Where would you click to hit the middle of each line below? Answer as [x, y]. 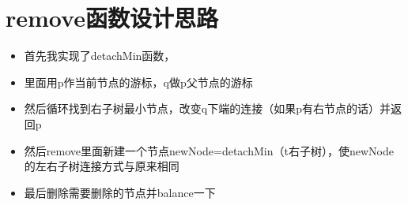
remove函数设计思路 [112, 18]
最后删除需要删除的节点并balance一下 [120, 192]
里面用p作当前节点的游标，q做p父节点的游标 [138, 82]
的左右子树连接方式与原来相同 [102, 166]
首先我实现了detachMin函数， [100, 56]
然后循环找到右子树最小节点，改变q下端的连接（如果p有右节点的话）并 [207, 108]
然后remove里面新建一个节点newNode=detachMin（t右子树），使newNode [209, 150]
